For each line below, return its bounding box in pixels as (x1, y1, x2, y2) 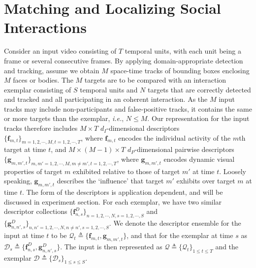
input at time (4, 230, 44, 240)
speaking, (4, 176, 32, 186)
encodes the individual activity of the (118, 132, 231, 143)
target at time (4, 144, 46, 154)
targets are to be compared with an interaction (84, 75, 226, 85)
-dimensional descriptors (106, 123, 180, 133)
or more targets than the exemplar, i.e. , (4, 113, 124, 123)
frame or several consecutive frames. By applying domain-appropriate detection (4, 55, 243, 65)
